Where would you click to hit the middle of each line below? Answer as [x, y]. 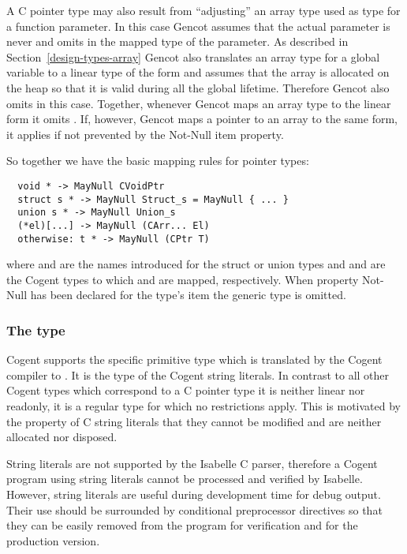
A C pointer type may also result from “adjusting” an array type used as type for [203, 10]
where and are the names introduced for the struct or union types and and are [196, 264]
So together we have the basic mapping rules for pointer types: [158, 161]
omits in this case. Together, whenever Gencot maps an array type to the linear [199, 103]
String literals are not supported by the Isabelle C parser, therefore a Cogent [192, 463]
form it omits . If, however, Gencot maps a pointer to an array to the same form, [202, 119]
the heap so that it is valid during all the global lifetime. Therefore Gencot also [198, 87]
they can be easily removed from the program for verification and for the [182, 525]
